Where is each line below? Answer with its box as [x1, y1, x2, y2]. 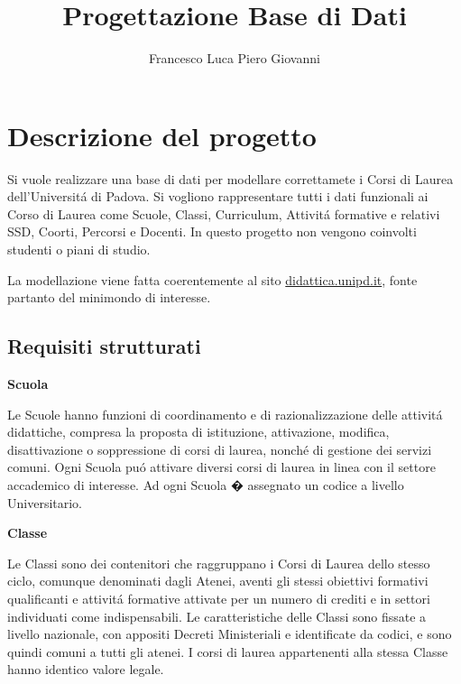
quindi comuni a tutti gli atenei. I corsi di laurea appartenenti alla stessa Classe [7, 642, 448, 661]
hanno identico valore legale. [7, 660, 164, 679]
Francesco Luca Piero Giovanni [149, 49, 320, 68]
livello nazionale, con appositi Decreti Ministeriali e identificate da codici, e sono [7, 624, 452, 643]
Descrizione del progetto [7, 116, 317, 153]
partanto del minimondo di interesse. [7, 288, 211, 307]
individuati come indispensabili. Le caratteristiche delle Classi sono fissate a [7, 606, 427, 625]
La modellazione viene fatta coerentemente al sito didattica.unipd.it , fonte [7, 270, 418, 289]
